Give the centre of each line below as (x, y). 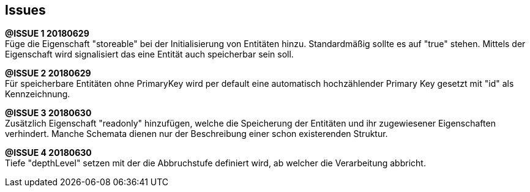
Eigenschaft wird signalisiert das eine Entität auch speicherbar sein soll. (149, 54)
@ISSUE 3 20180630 (48, 113)
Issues (25, 10)
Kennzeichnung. (38, 94)
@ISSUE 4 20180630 (48, 153)
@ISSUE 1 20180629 (47, 34)
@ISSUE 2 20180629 (48, 73)
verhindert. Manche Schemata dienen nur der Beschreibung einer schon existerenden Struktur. (196, 134)
